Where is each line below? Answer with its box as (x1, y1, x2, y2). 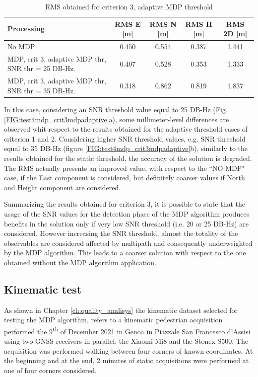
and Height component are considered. (4, 182, 121, 192)
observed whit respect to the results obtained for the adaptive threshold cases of (4, 124, 248, 134)
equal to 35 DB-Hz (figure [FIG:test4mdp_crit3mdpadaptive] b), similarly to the (4, 143, 248, 153)
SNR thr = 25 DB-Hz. (7, 63, 75, 74)
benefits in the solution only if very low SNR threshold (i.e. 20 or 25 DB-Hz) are (4, 218, 249, 228)
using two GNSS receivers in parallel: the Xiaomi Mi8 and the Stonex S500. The (4, 336, 248, 346)
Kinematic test (4, 281, 82, 297)
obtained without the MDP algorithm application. (4, 257, 156, 267)
